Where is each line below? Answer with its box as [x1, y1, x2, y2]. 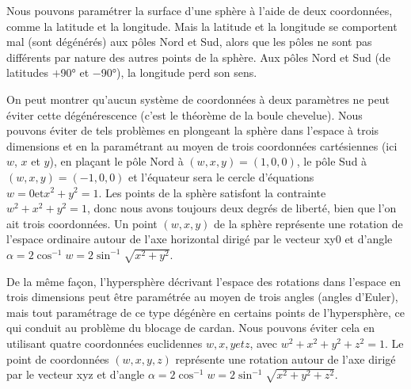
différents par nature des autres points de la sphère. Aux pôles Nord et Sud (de [6, 48, 390, 65]
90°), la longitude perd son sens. [101, 64, 257, 81]
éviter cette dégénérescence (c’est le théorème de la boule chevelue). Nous [6, 106, 363, 123]
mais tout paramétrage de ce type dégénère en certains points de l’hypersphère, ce [6, 303, 405, 320]
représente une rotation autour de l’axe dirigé [175, 350, 396, 367]
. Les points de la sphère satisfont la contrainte [98, 184, 326, 200]
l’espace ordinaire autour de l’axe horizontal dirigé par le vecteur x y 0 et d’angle [6, 231, 393, 247]
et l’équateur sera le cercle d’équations [128, 168, 314, 185]
